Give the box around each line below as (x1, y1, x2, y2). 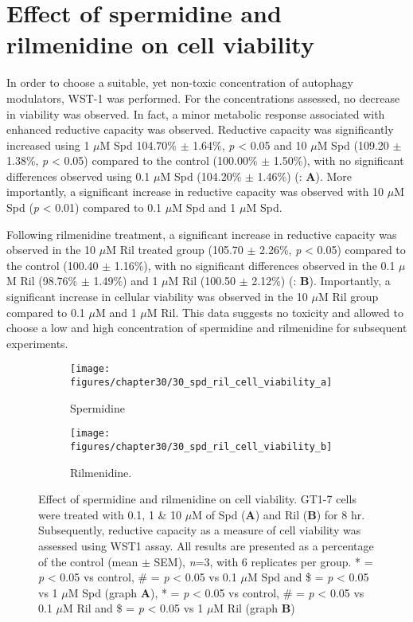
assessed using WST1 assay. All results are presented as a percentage (38, 538, 374, 554)
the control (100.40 (6, 256, 99, 273)
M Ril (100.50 (168, 272, 236, 289)
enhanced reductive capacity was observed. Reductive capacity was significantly (6, 121, 394, 138)
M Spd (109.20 (317, 136, 389, 153)
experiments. (6, 334, 68, 351)
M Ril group (318, 288, 379, 305)
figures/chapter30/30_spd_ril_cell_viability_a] (70, 377, 333, 389)
